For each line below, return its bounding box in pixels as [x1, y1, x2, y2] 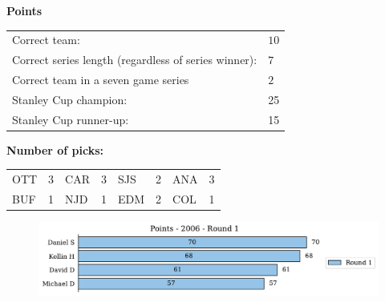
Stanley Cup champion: [12, 91, 128, 107]
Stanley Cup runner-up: [12, 111, 129, 127]
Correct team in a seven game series [12, 71, 189, 88]
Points [6, 2, 43, 18]
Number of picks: [6, 141, 104, 158]
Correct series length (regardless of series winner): [12, 51, 257, 68]
